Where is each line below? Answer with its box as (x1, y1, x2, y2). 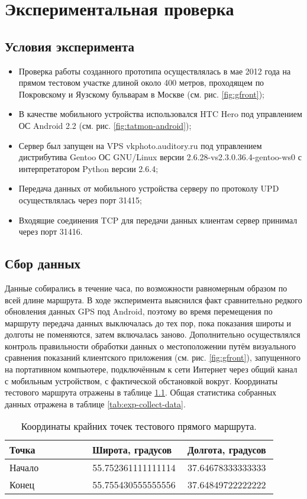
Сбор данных (5, 254, 81, 273)
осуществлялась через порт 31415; (18, 193, 142, 206)
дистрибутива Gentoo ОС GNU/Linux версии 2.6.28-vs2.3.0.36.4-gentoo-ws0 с (18, 151, 302, 163)
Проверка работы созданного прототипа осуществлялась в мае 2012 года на (18, 64, 291, 77)
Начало (9, 461, 39, 475)
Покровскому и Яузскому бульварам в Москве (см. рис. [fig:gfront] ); (18, 88, 264, 100)
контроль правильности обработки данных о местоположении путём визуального (5, 339, 296, 352)
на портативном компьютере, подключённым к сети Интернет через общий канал (5, 363, 298, 375)
